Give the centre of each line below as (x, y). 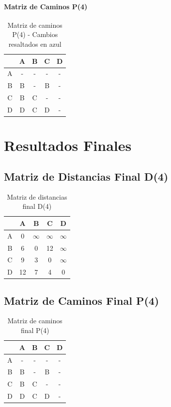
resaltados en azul (35, 44)
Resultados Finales (68, 145)
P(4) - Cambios (35, 34)
